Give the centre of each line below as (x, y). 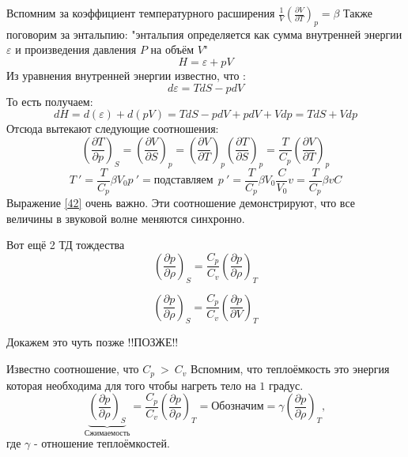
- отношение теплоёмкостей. (102, 443)
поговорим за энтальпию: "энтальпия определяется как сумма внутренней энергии (204, 34)
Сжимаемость (107, 433)
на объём (172, 49)
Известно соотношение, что (73, 369)
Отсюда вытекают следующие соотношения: (113, 128)
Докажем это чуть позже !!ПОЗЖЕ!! (93, 342)
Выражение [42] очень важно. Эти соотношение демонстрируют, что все (181, 203)
